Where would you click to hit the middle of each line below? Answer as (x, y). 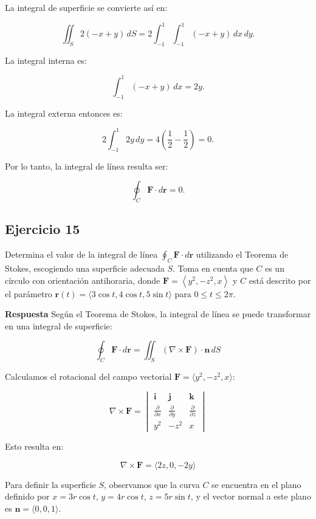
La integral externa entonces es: (64, 113)
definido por (27, 496)
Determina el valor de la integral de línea (81, 254)
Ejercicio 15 (43, 229)
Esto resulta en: (34, 446)
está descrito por (280, 280)
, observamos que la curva (152, 484)
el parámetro (29, 293)
